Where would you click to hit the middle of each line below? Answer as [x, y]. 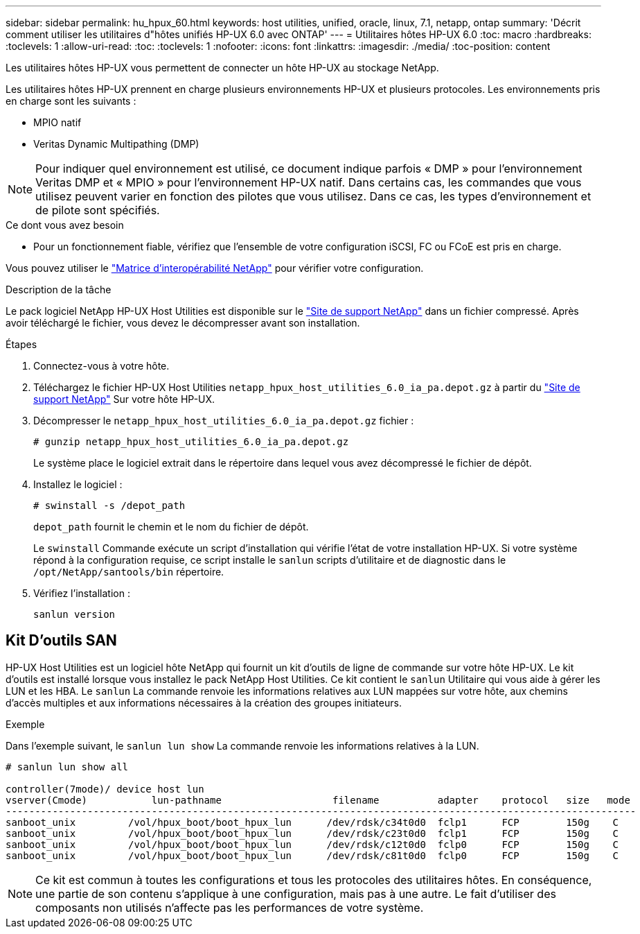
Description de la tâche [59, 289]
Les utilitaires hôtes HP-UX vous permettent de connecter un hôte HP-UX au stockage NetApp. [222, 68]
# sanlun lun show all [67, 767]
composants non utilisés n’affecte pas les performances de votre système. [230, 907]
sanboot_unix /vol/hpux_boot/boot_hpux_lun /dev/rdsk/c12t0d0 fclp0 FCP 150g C [312, 844]
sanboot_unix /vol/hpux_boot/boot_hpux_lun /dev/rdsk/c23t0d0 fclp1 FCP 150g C [312, 833]
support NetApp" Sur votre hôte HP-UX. [124, 399]
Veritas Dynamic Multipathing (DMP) [116, 144]
